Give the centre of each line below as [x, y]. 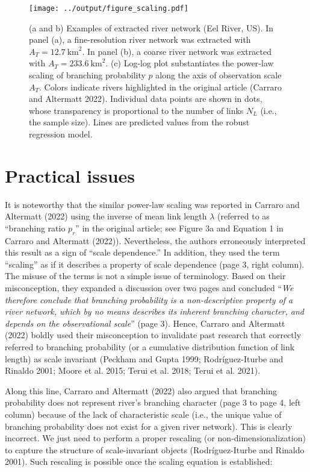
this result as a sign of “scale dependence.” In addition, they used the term [142, 252]
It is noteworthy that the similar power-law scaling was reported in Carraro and [152, 204]
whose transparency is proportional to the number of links [136, 110]
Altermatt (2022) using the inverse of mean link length [106, 216]
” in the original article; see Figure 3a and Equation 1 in [179, 228]
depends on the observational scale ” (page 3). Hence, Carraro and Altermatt [145, 323]
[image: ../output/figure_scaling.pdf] [109, 8]
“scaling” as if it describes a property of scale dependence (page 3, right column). [155, 264]
